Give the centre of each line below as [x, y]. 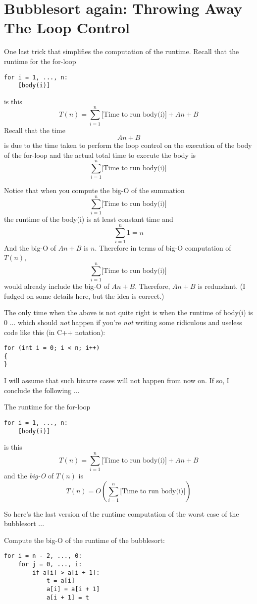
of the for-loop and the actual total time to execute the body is [100, 155]
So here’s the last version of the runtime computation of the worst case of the [122, 513]
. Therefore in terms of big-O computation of [163, 247]
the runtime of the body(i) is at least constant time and [89, 219]
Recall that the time [35, 130]
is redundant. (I [222, 286]
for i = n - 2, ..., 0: [43, 556]
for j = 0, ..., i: [50, 564]
